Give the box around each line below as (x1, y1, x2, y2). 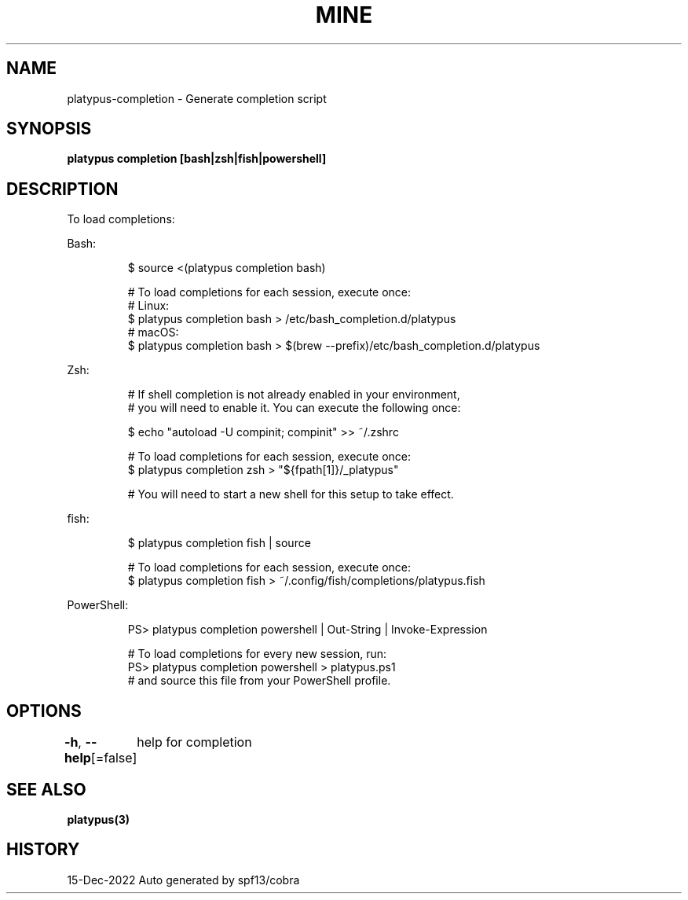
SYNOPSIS (6, 119, 92, 139)
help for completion (137, 734, 252, 751)
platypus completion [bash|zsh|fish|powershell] (67, 152, 327, 166)
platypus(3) (67, 812, 130, 826)
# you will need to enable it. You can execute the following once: (127, 401, 461, 415)
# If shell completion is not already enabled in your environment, (127, 388, 460, 402)
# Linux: (127, 299, 170, 313)
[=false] (90, 750, 137, 766)
